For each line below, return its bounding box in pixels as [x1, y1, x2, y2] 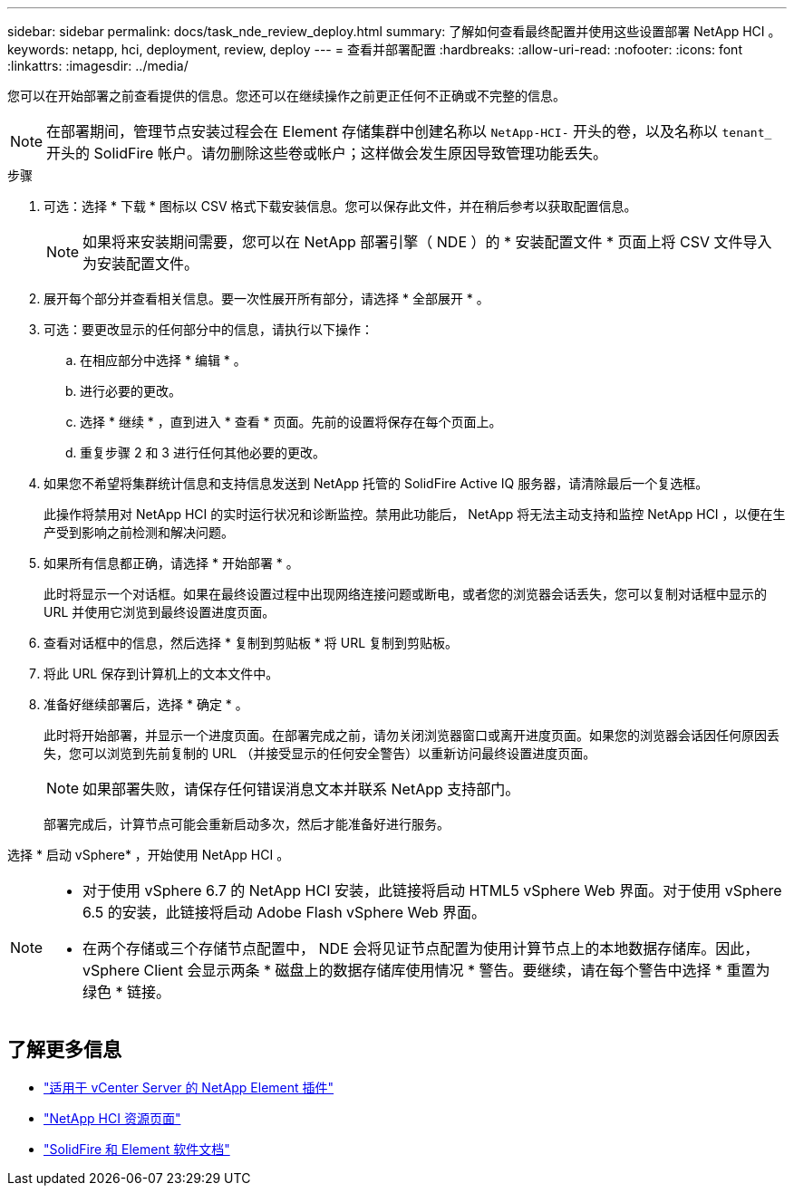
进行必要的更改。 [80, 383, 181, 399]
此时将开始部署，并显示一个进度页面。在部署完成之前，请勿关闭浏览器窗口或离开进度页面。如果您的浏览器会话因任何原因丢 [44, 727, 779, 743]
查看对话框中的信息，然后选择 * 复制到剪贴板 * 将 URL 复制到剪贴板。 [44, 635, 458, 650]
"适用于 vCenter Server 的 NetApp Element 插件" [44, 1079, 334, 1095]
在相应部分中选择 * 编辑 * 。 [80, 352, 247, 368]
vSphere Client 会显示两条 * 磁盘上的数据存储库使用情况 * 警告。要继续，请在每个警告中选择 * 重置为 [82, 961, 770, 979]
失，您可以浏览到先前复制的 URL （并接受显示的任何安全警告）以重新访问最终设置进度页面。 [44, 746, 596, 761]
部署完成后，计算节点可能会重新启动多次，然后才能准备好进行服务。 [44, 816, 450, 832]
